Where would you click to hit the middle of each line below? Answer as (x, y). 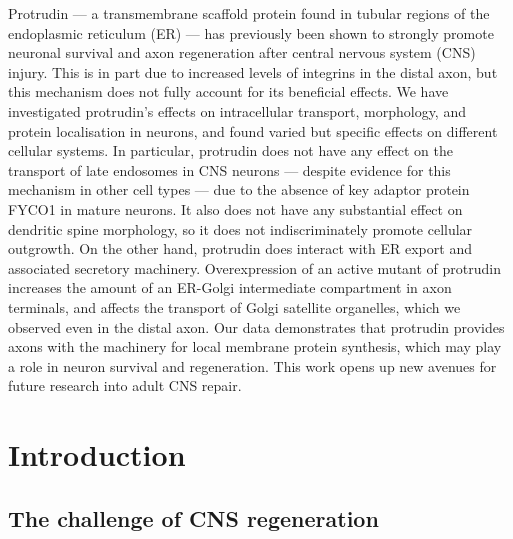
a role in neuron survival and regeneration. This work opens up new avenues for (252, 365)
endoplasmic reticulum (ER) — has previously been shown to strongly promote (251, 32)
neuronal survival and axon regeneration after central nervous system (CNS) (242, 52)
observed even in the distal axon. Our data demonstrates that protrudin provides (256, 326)
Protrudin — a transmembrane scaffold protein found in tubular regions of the (249, 13)
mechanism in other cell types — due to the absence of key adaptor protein (239, 189)
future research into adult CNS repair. (125, 385)
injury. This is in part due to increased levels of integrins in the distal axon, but (253, 71)
